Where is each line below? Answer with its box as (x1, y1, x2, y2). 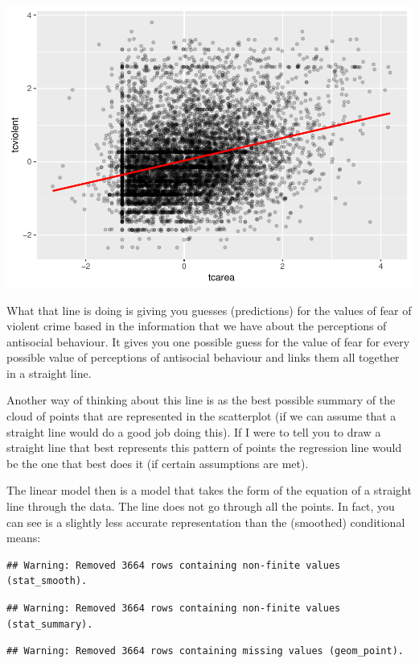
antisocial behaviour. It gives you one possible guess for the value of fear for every (6, 333, 410, 350)
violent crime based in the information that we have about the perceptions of (6, 317, 387, 334)
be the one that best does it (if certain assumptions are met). (6, 454, 309, 471)
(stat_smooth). (6, 575, 88, 587)
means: (6, 529, 41, 546)
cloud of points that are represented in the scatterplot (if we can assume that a (6, 408, 396, 425)
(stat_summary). (6, 618, 93, 630)
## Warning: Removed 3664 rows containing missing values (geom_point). (6, 645, 404, 657)
